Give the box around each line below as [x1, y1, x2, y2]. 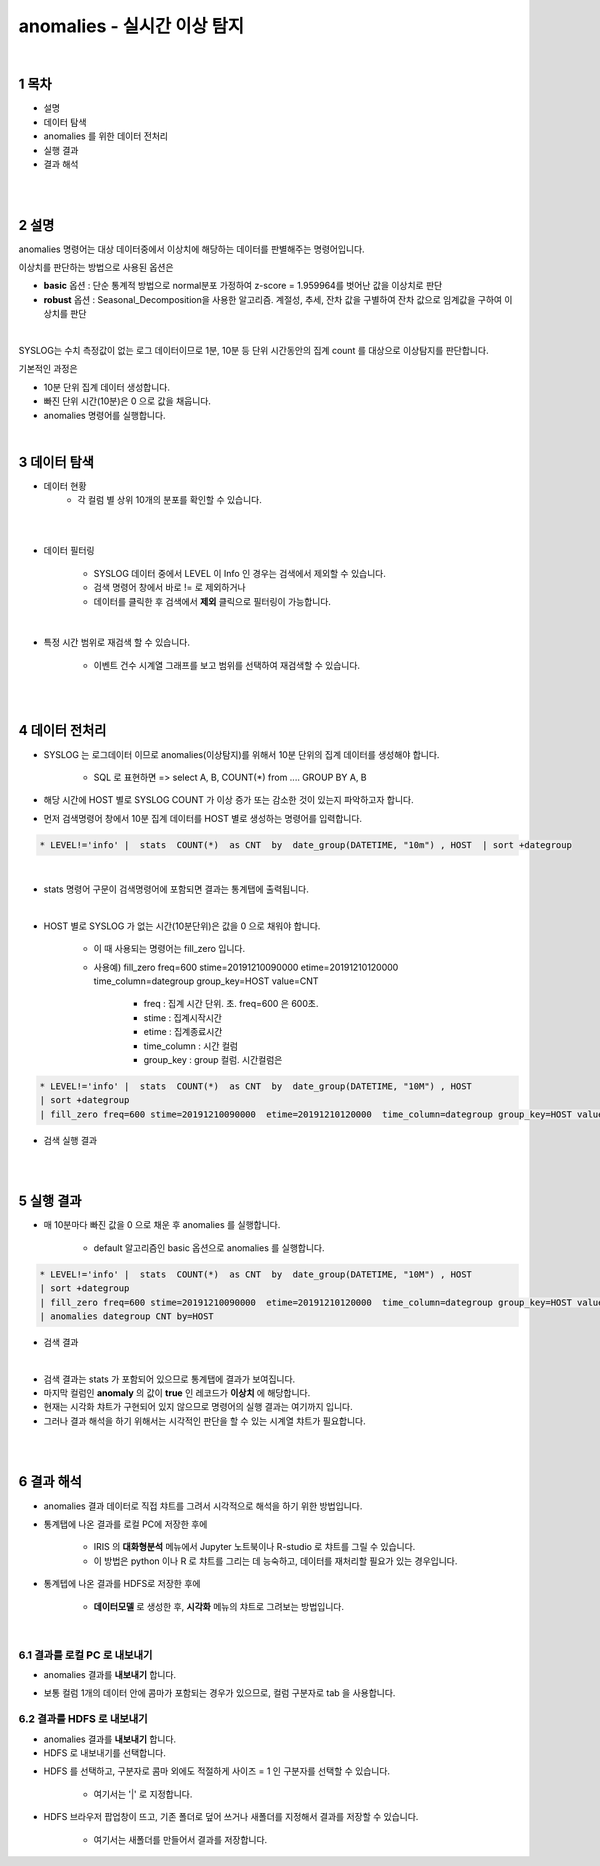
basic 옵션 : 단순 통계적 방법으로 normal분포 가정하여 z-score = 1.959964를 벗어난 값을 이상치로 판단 [43, 280, 443, 292]
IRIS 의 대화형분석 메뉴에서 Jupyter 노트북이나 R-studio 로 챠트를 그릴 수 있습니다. [93, 1541, 416, 1553]
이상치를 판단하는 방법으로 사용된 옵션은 [18, 261, 174, 274]
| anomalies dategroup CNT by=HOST [39, 1310, 214, 1322]
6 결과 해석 [18, 1473, 82, 1490]
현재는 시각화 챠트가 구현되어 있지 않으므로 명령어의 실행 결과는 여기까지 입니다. [43, 1401, 354, 1413]
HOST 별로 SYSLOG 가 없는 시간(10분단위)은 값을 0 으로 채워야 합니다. [43, 920, 321, 932]
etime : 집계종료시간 [143, 1026, 223, 1038]
